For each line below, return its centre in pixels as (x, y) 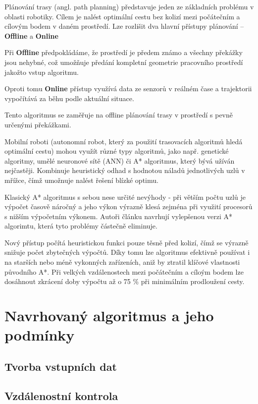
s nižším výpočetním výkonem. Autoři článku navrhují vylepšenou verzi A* (119, 216)
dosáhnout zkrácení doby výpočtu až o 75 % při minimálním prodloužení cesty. (125, 281)
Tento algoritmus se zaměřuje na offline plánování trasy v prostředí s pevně (119, 115)
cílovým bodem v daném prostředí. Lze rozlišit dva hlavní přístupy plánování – (124, 26)
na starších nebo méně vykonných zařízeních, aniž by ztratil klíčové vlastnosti (122, 262)
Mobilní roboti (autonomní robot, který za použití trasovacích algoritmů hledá (124, 141)
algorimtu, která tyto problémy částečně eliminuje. (81, 226)
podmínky (40, 335)
